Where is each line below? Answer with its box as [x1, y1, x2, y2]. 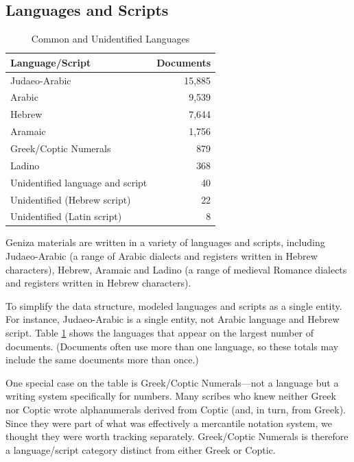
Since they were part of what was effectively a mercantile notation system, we [5, 415, 332, 430]
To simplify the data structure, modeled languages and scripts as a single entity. [5, 298, 342, 313]
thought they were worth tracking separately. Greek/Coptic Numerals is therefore [5, 429, 349, 443]
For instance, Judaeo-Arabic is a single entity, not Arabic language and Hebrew [5, 312, 340, 326]
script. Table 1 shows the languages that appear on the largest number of [5, 326, 314, 340]
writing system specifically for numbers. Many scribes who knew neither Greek [5, 389, 336, 403]
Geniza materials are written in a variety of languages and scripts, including [5, 235, 325, 250]
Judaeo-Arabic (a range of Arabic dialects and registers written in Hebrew [5, 249, 318, 263]
